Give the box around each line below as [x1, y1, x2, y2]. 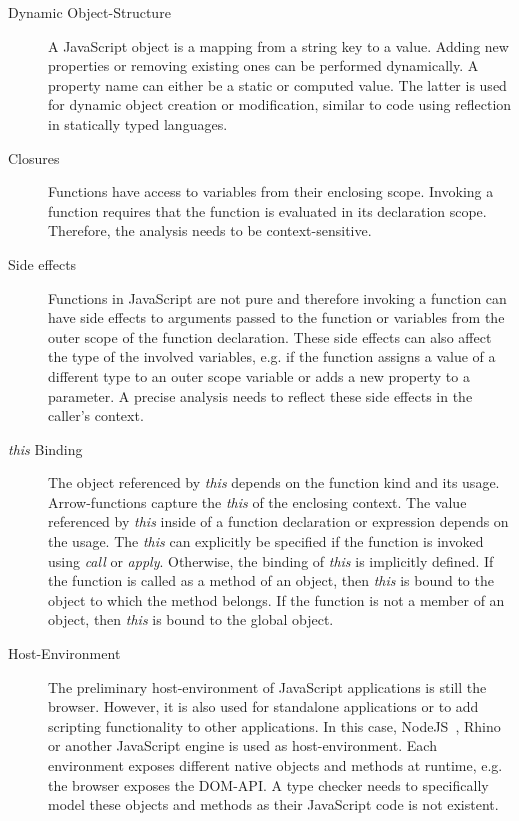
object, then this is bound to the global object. [48, 609, 334, 630]
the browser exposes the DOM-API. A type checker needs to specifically [48, 774, 489, 795]
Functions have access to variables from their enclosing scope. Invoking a [48, 181, 494, 202]
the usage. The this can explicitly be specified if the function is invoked [48, 531, 484, 552]
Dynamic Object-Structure [8, 2, 171, 22]
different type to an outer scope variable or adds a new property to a [48, 365, 470, 386]
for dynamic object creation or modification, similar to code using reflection [48, 94, 512, 115]
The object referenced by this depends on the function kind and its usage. [48, 472, 500, 493]
